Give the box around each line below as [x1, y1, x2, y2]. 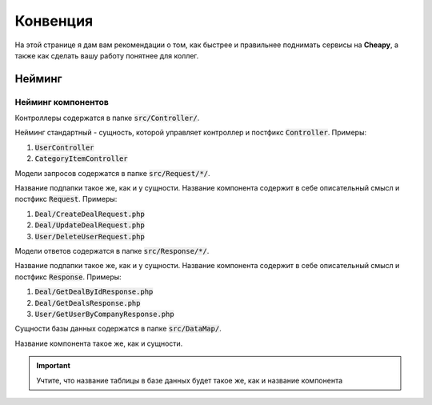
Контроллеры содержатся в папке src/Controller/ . [14, 113, 200, 123]
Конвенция [14, 12, 94, 30]
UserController [34, 142, 95, 152]
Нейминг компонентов [14, 96, 110, 107]
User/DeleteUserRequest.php [34, 232, 146, 241]
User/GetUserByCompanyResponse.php [34, 309, 175, 319]
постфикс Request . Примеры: [14, 194, 118, 204]
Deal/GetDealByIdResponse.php [34, 287, 154, 296]
